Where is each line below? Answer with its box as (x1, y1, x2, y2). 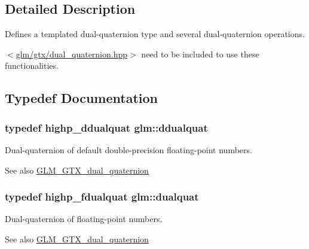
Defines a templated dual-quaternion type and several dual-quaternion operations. (5, 28, 305, 40)
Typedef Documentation (5, 89, 158, 107)
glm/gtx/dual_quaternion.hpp (16, 47, 128, 60)
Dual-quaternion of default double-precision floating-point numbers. (5, 143, 252, 156)
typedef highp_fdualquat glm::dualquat (5, 189, 199, 204)
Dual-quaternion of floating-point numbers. (5, 212, 163, 225)
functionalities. (5, 59, 59, 72)
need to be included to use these (141, 47, 259, 60)
